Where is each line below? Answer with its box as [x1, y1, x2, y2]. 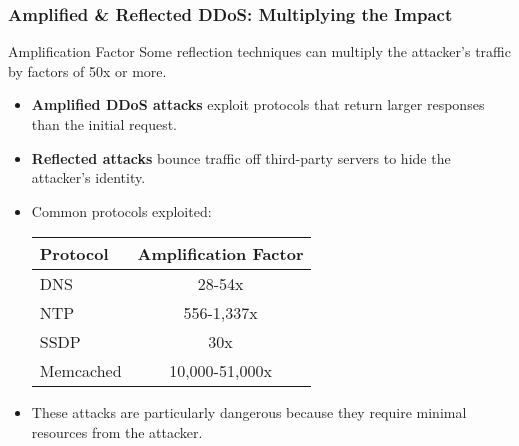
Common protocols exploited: [31, 200, 212, 221]
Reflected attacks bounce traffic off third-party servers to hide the [31, 147, 451, 168]
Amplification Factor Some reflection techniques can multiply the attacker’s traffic [8, 41, 511, 62]
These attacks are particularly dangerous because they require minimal [31, 402, 467, 423]
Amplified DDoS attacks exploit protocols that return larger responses [31, 94, 485, 115]
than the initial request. [31, 114, 177, 134]
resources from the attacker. [31, 421, 203, 442]
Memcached [39, 359, 122, 383]
